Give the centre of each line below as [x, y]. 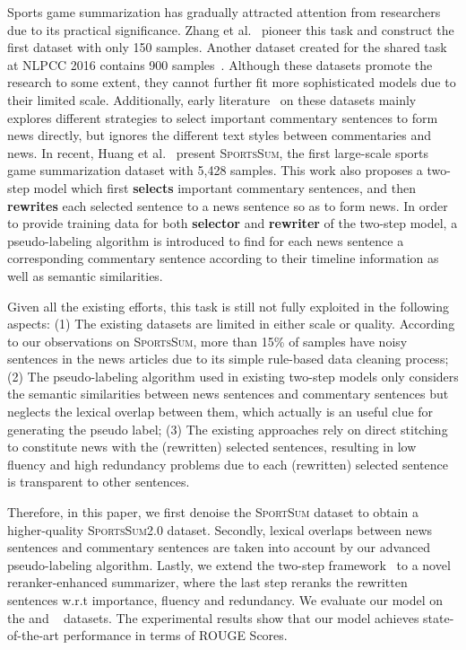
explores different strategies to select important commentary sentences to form [223, 117]
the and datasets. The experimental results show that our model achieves [213, 617]
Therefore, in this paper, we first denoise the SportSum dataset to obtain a [213, 512]
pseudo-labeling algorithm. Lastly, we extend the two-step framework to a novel [229, 564]
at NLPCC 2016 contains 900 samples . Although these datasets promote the [220, 64]
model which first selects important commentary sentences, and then [225, 187]
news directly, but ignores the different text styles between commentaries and [219, 135]
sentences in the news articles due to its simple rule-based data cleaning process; [228, 359]
